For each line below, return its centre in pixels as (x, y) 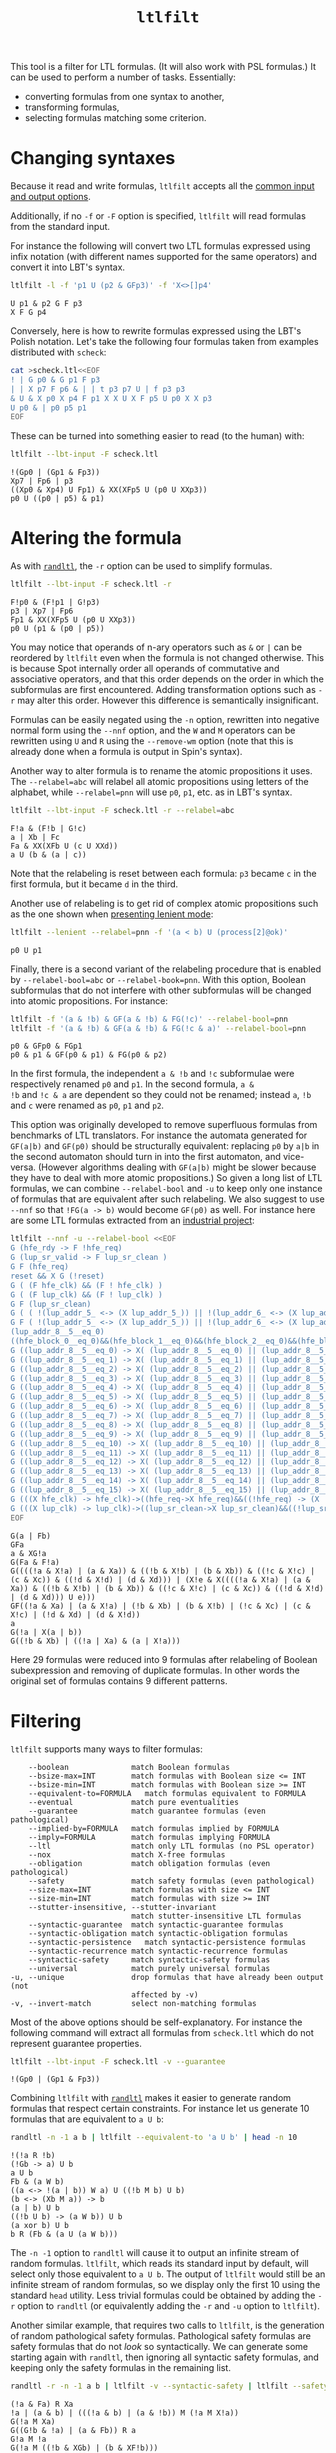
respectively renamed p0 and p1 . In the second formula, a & (132, 1084)
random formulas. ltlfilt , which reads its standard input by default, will (159, 2264)
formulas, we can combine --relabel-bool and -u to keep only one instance (166, 1189)
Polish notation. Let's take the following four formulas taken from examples (164, 341)
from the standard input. (60, 227)
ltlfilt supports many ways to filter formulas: (106, 1749)
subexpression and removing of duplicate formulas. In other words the (155, 1670)
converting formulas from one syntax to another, (124, 97)
